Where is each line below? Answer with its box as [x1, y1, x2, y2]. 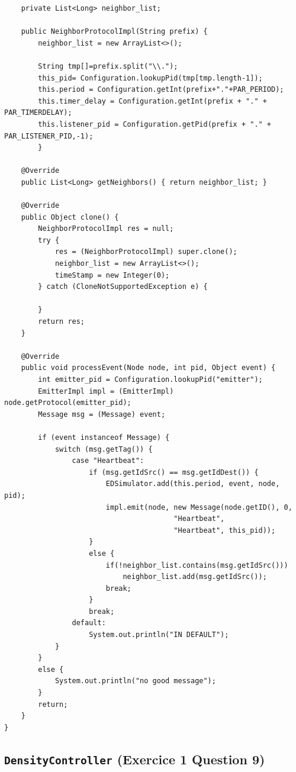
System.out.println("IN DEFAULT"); [89, 631, 229, 639]
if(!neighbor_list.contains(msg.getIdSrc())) [105, 561, 288, 570]
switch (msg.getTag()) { [54, 445, 153, 453]
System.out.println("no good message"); [54, 677, 216, 686]
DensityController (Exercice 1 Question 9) [4, 750, 265, 768]
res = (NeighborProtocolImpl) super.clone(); [54, 247, 237, 256]
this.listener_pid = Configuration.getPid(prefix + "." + [38, 120, 272, 128]
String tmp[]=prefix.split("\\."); [38, 62, 178, 70]
